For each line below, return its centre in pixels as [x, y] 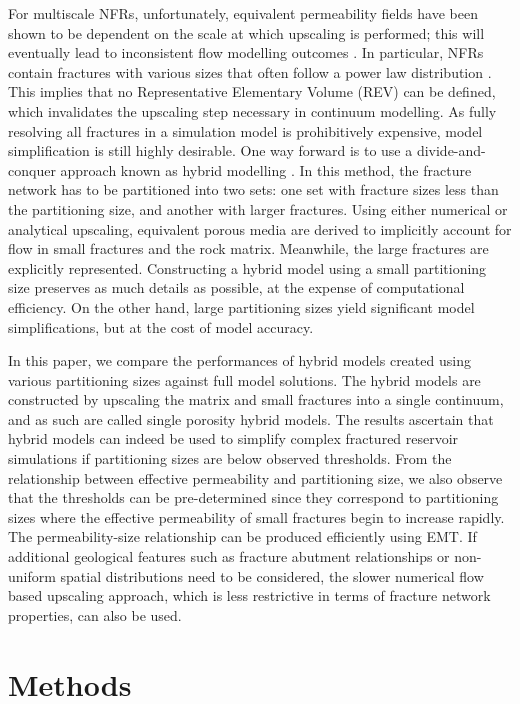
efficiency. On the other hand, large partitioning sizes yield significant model [241, 306]
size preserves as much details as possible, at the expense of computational [236, 287]
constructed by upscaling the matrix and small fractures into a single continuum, [256, 399]
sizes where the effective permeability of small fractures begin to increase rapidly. [256, 516]
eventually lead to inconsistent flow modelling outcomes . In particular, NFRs [246, 52]
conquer [32, 169]
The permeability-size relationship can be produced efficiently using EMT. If [242, 536]
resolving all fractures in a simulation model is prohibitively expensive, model [245, 130]
